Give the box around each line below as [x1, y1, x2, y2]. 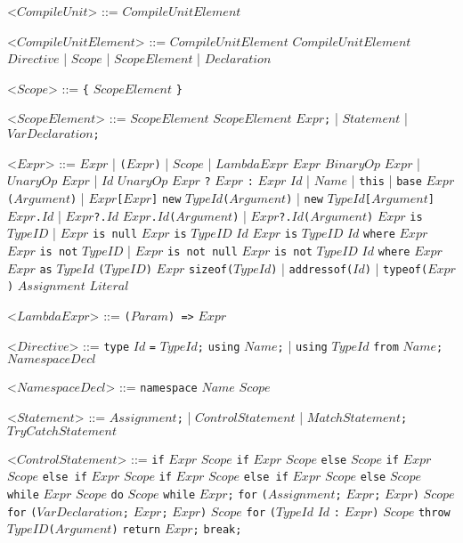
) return [111, 523, 161, 537]
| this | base [351, 171, 422, 190]
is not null [167, 246, 238, 259]
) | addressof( [271, 258, 353, 277]
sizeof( [189, 263, 234, 276]
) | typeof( [364, 258, 428, 277]
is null [93, 228, 138, 241]
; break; [192, 523, 242, 537]
